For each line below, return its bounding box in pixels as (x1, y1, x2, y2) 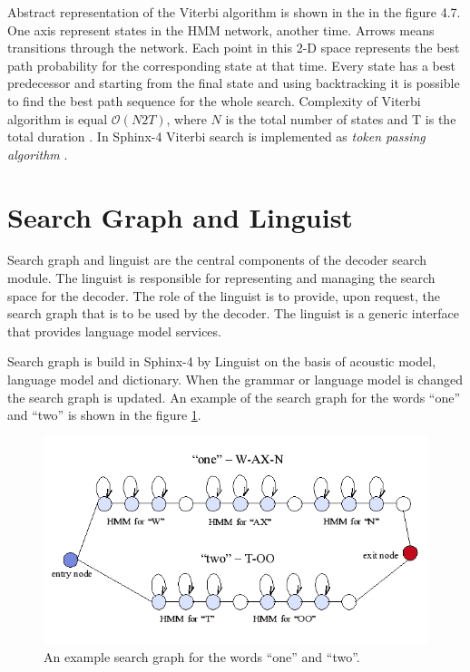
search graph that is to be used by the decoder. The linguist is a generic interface (7, 304, 459, 323)
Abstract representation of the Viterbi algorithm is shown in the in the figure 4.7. (7, 3, 461, 21)
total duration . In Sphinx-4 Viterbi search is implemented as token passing (7, 127, 426, 146)
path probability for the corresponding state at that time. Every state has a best (7, 55, 455, 74)
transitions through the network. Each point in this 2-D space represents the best (7, 38, 460, 57)
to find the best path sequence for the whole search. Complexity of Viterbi (7, 91, 421, 110)
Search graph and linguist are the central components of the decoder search (7, 250, 427, 269)
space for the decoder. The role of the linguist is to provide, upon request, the (7, 286, 440, 305)
